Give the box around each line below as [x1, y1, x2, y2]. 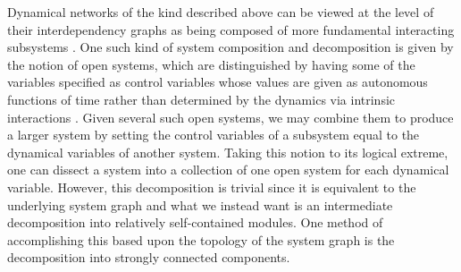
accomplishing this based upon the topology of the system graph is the [7, 230, 395, 249]
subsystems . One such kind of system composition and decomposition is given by [7, 38, 454, 56]
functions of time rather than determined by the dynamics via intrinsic [7, 89, 396, 108]
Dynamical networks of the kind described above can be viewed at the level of [7, 3, 434, 21]
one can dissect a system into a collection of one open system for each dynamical [7, 160, 449, 179]
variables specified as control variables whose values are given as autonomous [7, 72, 428, 91]
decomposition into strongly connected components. [7, 248, 290, 267]
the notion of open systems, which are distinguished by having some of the [7, 55, 415, 73]
